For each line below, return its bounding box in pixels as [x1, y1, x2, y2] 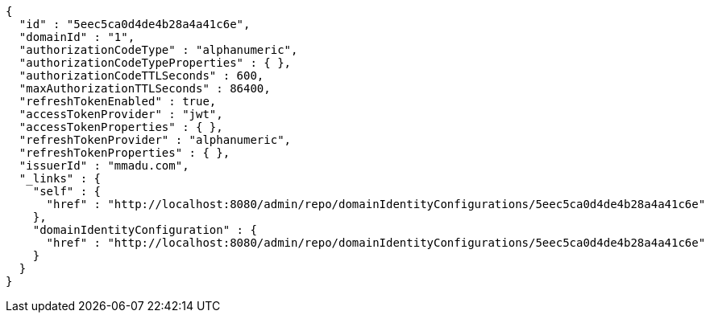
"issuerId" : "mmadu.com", [19, 159, 189, 172]
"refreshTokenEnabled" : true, [19, 95, 217, 108]
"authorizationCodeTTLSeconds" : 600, [19, 69, 264, 82]
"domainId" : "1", [19, 31, 135, 43]
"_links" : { [19, 172, 102, 185]
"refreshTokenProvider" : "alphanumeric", [19, 133, 292, 146]
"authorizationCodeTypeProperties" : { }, [19, 56, 292, 69]
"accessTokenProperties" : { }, [19, 121, 223, 133]
